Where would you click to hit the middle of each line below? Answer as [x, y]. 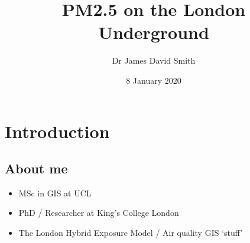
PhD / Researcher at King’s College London [99, 213]
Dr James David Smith [154, 60]
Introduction [57, 131]
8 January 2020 [154, 80]
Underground [154, 32]
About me [36, 168]
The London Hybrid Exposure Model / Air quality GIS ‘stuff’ [131, 233]
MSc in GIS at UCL [55, 193]
